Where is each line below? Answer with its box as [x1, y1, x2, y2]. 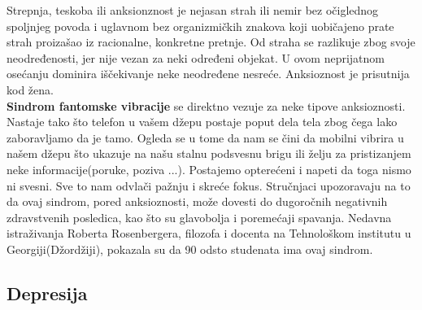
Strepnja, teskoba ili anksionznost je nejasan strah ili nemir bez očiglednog [7, 2, 379, 18]
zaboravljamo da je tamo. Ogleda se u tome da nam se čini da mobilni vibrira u [7, 129, 404, 146]
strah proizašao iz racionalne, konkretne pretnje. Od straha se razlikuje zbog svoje [7, 33, 415, 50]
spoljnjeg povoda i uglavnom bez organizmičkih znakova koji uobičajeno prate [7, 17, 394, 34]
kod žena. [7, 81, 54, 98]
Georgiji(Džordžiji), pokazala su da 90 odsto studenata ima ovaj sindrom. [7, 240, 373, 257]
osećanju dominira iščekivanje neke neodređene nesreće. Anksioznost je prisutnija [7, 65, 410, 82]
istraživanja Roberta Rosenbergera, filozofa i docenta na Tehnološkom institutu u [7, 225, 411, 242]
